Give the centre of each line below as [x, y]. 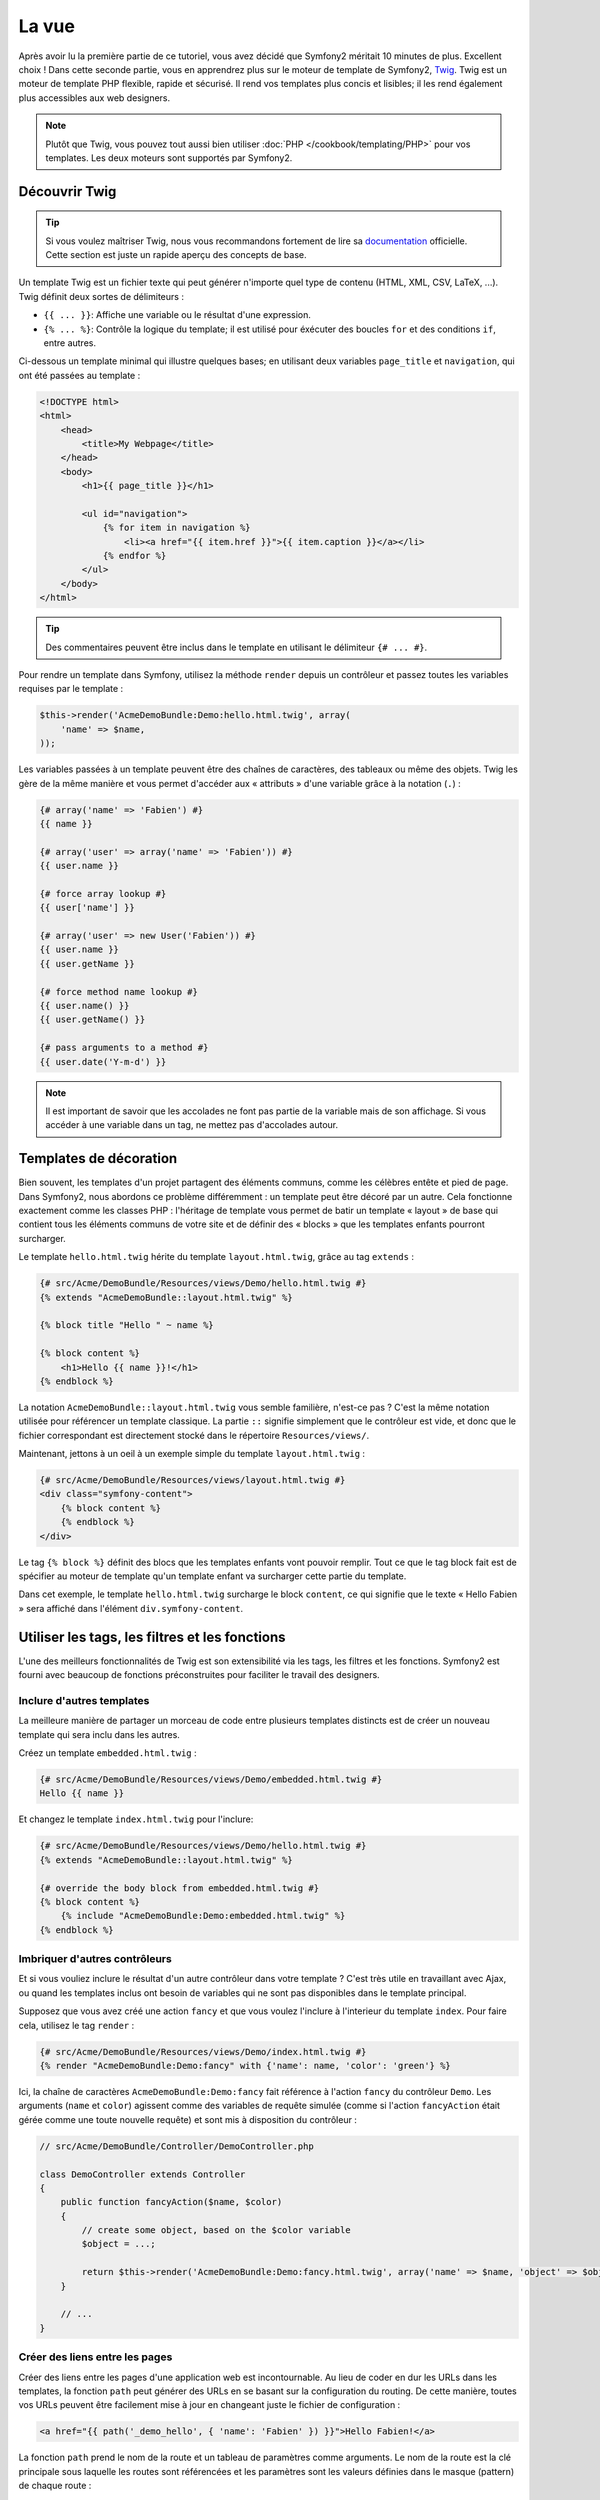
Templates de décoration [98, 1158]
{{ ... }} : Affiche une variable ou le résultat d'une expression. [177, 315]
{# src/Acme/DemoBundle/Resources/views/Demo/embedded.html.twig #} [211, 1779]
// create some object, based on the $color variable [216, 2230]
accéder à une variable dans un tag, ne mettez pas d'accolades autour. [192, 1125]
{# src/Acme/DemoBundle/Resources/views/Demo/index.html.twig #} [203, 2051]
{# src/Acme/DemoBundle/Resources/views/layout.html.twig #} [192, 1480]
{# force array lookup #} [103, 893]
